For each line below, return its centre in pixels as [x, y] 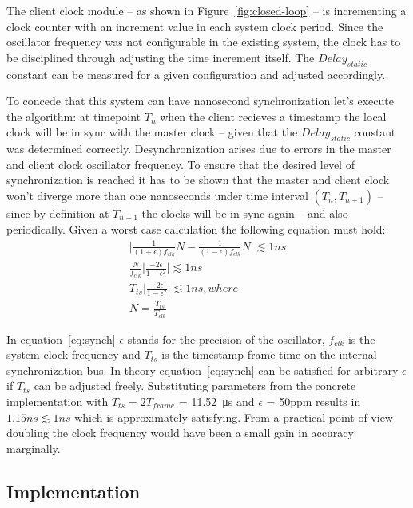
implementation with [58, 401]
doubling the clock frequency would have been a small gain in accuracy [180, 433]
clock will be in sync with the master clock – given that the [152, 132]
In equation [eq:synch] [61, 339]
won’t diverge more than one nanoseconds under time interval [157, 195]
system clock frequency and [73, 354]
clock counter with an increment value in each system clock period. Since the [195, 26]
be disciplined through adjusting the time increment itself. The [161, 57]
